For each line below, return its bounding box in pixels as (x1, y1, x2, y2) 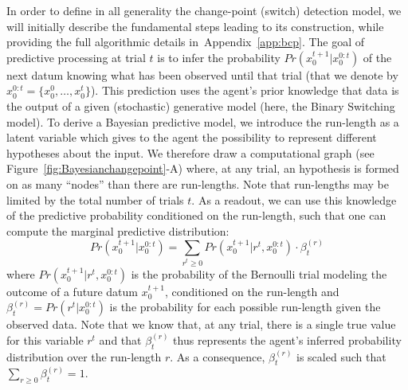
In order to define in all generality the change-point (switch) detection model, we (6, 2, 402, 18)
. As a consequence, (170, 348, 265, 365)
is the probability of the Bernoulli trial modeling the (131, 265, 387, 282)
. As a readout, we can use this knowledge (191, 191, 397, 208)
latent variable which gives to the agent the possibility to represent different (6, 129, 377, 146)
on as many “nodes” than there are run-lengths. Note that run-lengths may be (6, 175, 389, 192)
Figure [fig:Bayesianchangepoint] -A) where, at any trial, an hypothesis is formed (6, 160, 399, 177)
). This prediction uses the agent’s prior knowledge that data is (90, 82, 399, 99)
